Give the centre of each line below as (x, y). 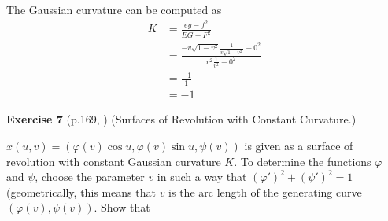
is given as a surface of (299, 145)
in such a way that (202, 177)
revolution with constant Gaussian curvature (114, 161)
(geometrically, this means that (81, 192)
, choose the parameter (90, 177)
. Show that (122, 207)
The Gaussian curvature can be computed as (114, 9)
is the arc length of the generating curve (265, 192)
